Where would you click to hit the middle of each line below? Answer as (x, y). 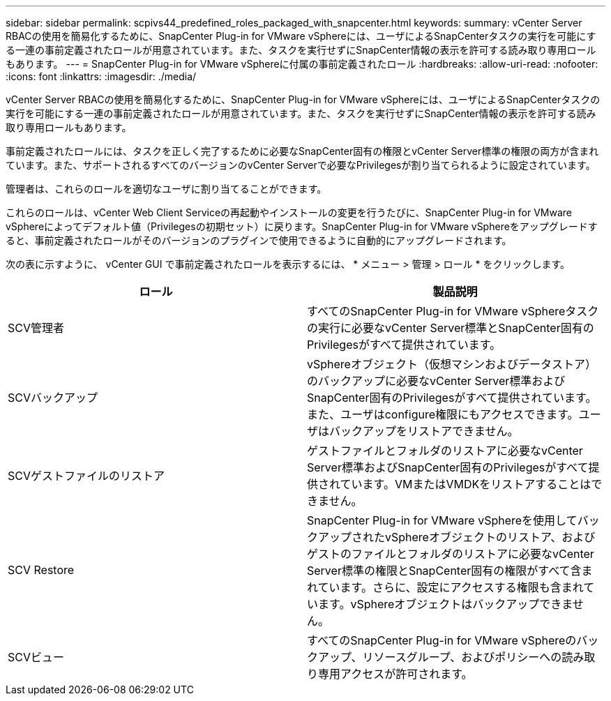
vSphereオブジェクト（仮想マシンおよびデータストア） (452, 364)
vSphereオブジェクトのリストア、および (490, 537)
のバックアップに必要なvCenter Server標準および (436, 381)
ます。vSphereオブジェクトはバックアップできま (445, 604)
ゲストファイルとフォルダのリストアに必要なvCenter (445, 451)
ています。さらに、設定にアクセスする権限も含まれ (451, 587)
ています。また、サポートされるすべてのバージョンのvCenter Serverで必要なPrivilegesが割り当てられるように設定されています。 (301, 165)
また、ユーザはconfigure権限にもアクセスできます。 (443, 414)
